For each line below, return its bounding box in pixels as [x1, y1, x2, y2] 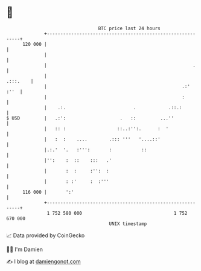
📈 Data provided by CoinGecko [6, 232, 85, 239]
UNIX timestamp [109, 220, 147, 227]
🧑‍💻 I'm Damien [6, 246, 43, 253]
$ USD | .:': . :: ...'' [6, 115, 174, 121]
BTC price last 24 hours [98, 25, 161, 31]
